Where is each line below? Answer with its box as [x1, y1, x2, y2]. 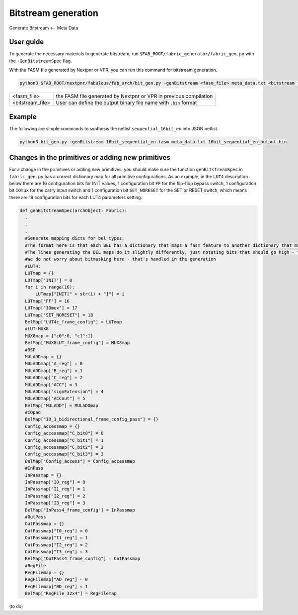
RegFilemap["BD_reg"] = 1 [25, 584, 88, 589]
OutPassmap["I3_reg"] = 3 [25, 549, 88, 554]
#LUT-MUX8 [25, 326, 49, 332]
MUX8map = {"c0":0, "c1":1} [25, 333, 93, 338]
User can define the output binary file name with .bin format [56, 100, 197, 106]
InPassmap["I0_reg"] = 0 [25, 479, 85, 485]
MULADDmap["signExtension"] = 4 [25, 389, 104, 394]
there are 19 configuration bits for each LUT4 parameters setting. [9, 194, 143, 200]
